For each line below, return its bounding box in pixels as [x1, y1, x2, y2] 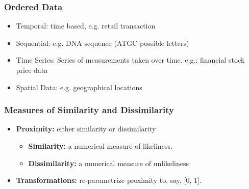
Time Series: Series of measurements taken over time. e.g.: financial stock [16, 55, 245, 65]
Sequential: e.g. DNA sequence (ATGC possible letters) [16, 37, 189, 48]
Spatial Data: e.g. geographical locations [16, 82, 142, 92]
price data [16, 65, 48, 75]
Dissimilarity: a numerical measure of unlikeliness [28, 157, 189, 168]
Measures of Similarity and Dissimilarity [4, 103, 174, 116]
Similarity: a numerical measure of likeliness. [28, 141, 172, 151]
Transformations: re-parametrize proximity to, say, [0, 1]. [16, 175, 202, 185]
